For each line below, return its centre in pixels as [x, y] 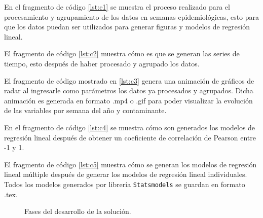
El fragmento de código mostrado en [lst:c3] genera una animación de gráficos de [129, 80]
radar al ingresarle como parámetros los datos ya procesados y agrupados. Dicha [129, 90]
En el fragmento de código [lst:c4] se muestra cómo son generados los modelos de [130, 127]
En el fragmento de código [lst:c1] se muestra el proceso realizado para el [117, 7]
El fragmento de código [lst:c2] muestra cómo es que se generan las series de [122, 53]
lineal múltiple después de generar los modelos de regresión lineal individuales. [126, 174]
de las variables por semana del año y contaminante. [85, 110]
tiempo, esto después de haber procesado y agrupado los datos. [102, 63]
